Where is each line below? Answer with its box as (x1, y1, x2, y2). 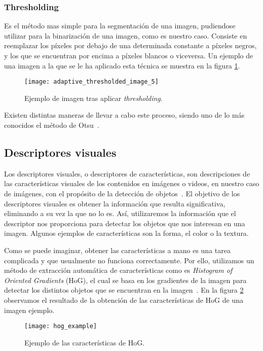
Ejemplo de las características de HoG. (24, 337, 145, 347)
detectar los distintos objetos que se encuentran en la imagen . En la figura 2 (4, 285, 244, 295)
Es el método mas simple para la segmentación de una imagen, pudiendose (4, 20, 236, 31)
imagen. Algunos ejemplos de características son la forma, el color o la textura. (4, 228, 249, 238)
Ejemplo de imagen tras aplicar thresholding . (24, 92, 163, 103)
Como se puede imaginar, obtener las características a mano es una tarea (4, 244, 231, 255)
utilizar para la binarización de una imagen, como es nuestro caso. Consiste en (4, 30, 247, 41)
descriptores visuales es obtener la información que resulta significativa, (4, 198, 226, 208)
